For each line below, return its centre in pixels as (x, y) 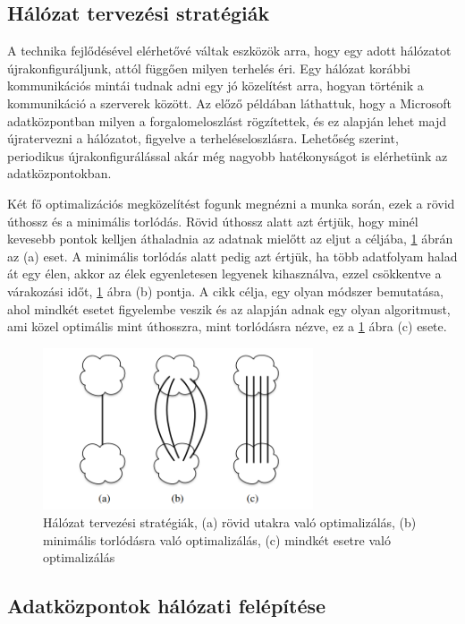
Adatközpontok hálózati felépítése (167, 606)
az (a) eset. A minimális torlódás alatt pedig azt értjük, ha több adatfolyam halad (232, 256)
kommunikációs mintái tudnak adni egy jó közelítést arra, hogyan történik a (216, 85)
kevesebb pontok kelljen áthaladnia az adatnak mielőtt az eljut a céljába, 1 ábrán (230, 239)
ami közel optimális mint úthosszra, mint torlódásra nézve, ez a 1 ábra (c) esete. (227, 326)
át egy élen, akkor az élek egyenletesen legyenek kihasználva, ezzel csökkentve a (224, 274)
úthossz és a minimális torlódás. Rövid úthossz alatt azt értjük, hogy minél (213, 221)
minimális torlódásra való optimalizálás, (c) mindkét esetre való (217, 539)
